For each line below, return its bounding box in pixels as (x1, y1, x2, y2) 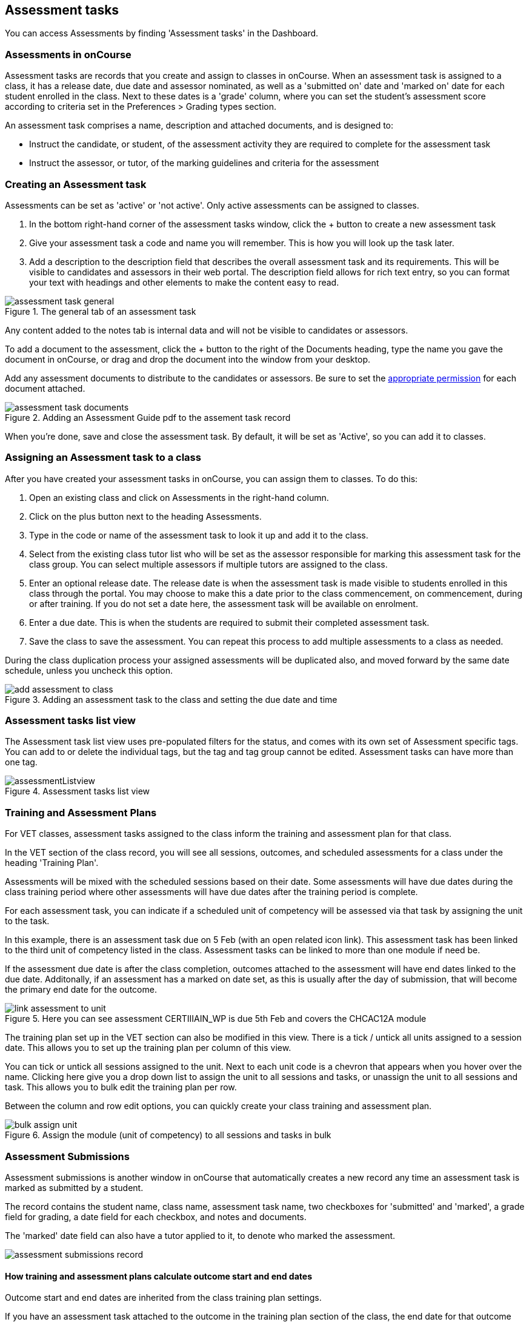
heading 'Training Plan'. (5, 857, 99, 868)
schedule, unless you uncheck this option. (5, 665, 173, 676)
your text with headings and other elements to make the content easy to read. (29, 277, 339, 287)
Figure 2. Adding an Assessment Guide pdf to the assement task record (5, 412, 291, 423)
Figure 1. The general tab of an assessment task (5, 306, 196, 317)
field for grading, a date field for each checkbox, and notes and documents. (5, 1211, 307, 1222)
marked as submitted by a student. (5, 1182, 144, 1193)
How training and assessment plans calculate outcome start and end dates (5, 1270, 312, 1281)
